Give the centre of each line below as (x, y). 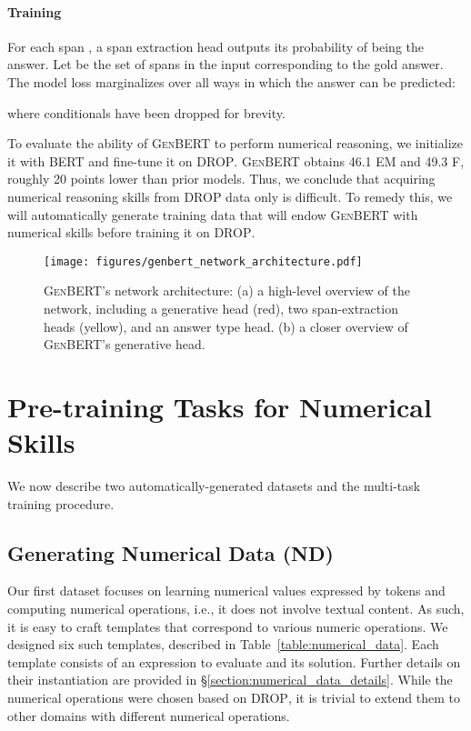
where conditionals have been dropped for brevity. (146, 112)
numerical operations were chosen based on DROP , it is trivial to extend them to (234, 698)
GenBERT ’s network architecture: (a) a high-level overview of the (227, 290)
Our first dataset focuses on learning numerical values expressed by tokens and (226, 591)
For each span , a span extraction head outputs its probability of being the (215, 46)
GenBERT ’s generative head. (125, 344)
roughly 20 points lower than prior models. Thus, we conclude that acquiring (221, 179)
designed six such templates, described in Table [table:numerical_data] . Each (223, 644)
